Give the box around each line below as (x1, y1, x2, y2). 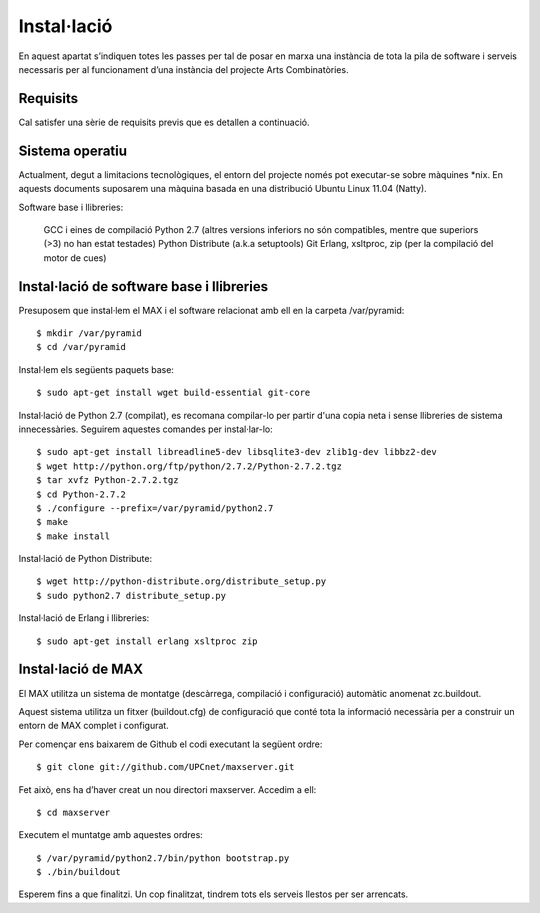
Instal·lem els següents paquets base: (18, 363, 175, 375)
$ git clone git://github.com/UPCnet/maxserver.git (36, 761, 295, 773)
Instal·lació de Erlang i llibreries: (18, 612, 150, 624)
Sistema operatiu (18, 142, 128, 159)
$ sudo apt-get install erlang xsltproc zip (36, 635, 259, 647)
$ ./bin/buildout (36, 866, 121, 878)
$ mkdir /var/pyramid (36, 328, 142, 339)
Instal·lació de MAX (18, 661, 144, 678)
